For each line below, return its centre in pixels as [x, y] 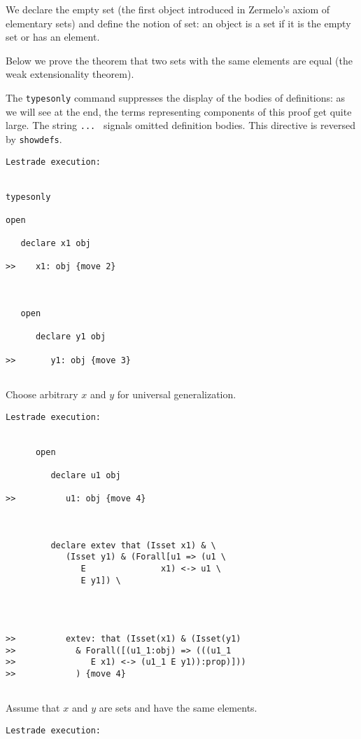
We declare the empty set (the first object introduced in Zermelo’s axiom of [168, 9]
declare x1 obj [56, 244]
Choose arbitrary [42, 394]
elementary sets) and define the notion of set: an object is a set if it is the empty [178, 23]
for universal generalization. [177, 394]
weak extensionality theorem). [70, 74]
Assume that [33, 708]
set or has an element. [53, 37]
